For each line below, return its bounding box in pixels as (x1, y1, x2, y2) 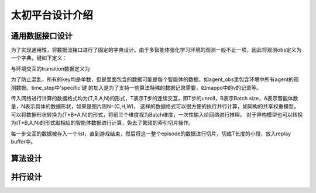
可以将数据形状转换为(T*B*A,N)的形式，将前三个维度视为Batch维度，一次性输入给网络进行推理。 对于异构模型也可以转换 (11, 111, 303, 118)
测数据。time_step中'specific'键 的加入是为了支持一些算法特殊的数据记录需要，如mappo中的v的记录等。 (11, 84, 262, 91)
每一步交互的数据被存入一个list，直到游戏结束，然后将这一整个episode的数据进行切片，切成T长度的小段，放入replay (11, 130, 291, 137)
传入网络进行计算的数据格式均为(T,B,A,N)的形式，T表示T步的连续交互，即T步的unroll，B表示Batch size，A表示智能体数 (11, 95, 298, 102)
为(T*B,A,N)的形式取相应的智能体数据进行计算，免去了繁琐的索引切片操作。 (11, 120, 194, 127)
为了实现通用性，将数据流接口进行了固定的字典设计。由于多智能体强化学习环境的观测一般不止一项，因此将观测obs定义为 (11, 47, 302, 54)
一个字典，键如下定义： (11, 54, 67, 61)
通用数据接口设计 (11, 31, 73, 41)
